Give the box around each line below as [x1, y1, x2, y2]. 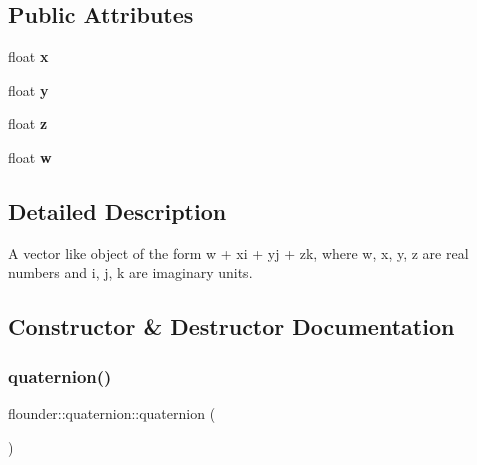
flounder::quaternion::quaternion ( [8, 402, 216, 423]
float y [8, 79, 49, 100]
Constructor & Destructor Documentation [8, 311, 455, 342]
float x [8, 46, 49, 67]
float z [8, 113, 48, 134]
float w [8, 146, 52, 167]
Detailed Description [8, 195, 227, 226]
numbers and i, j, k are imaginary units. [8, 262, 253, 283]
